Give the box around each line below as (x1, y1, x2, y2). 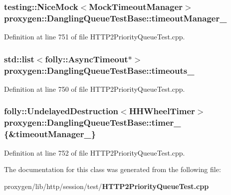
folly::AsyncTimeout (45, 52, 128, 65)
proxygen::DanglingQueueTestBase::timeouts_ (4, 64, 195, 76)
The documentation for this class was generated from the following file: (4, 164, 221, 175)
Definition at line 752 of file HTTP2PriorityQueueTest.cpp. (4, 147, 185, 158)
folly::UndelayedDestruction (4, 105, 119, 117)
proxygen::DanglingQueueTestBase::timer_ (4, 116, 181, 129)
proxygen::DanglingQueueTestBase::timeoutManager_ (4, 11, 227, 24)
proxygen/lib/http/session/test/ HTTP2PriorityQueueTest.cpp (4, 181, 209, 191)
